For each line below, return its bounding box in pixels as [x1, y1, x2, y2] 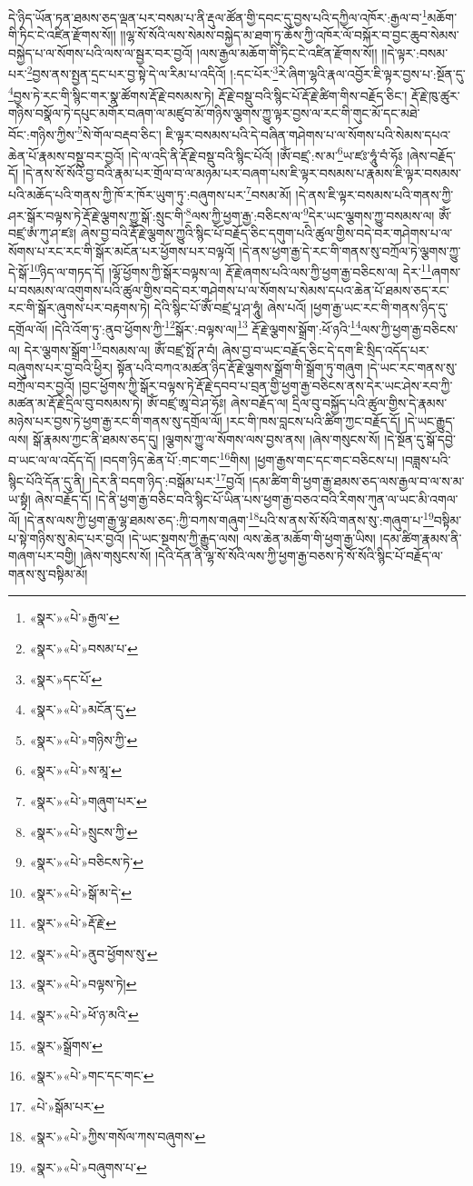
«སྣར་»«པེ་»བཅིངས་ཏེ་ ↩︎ [29, 852, 143, 872]
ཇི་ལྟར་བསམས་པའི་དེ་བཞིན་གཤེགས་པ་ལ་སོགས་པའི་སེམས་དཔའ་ [165, 125, 451, 144]
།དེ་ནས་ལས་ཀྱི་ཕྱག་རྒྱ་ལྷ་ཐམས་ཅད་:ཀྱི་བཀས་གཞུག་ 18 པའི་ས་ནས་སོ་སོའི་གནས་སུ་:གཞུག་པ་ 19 [24, 508, 434, 529]
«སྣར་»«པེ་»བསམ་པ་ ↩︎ [29, 638, 138, 657]
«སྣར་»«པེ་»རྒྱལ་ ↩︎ [29, 608, 120, 627]
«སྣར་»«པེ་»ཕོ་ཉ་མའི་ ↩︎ [29, 1005, 139, 1024]
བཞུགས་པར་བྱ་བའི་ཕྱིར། [8, 358, 113, 377]
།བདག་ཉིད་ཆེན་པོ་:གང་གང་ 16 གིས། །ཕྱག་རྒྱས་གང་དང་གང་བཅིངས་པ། [100, 448, 399, 469]
